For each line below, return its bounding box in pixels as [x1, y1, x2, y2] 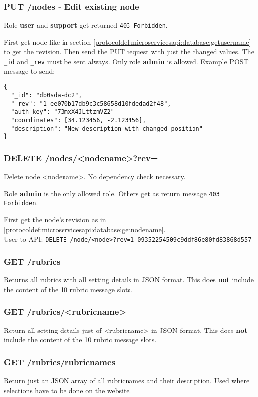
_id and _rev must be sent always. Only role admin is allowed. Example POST [4, 56, 249, 66]
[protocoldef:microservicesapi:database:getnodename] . [4, 224, 166, 234]
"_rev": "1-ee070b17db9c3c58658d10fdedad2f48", [11, 100, 171, 107]
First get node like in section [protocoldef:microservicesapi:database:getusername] [4, 36, 251, 47]
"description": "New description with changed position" [11, 125, 203, 132]
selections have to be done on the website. [4, 385, 131, 395]
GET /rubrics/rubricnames [4, 355, 116, 368]
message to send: [4, 66, 55, 76]
